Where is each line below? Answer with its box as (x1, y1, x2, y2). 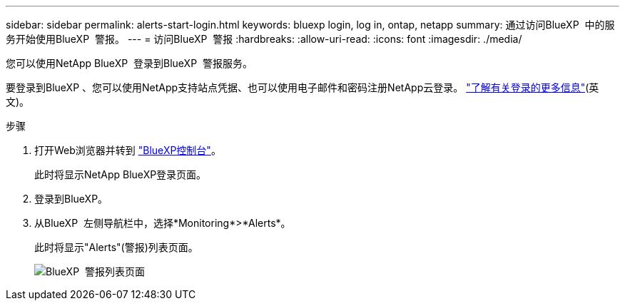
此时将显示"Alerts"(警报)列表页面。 (34, 241, 198, 253)
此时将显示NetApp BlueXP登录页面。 (34, 168, 207, 180)
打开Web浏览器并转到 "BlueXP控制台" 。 (34, 144, 221, 156)
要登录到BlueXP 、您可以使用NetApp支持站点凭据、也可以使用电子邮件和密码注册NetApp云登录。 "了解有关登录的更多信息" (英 (6, 81, 599, 93)
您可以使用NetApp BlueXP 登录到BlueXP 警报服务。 (6, 57, 253, 69)
